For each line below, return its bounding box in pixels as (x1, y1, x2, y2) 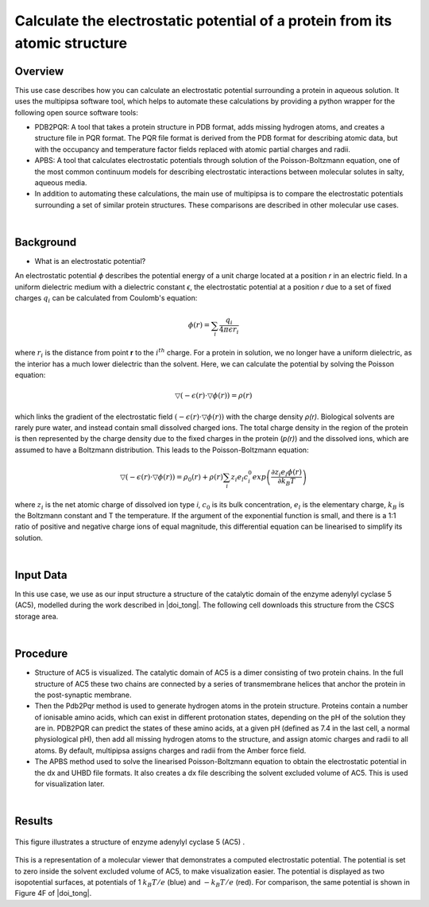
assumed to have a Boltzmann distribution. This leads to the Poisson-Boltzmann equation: (14, 445, 309, 455)
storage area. (14, 611, 59, 621)
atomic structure (14, 34, 127, 52)
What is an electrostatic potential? (34, 257, 146, 266)
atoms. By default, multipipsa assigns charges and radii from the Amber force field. (34, 746, 307, 755)
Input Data (14, 568, 68, 582)
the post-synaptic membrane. (34, 690, 132, 700)
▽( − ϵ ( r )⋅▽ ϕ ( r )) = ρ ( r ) (175, 391, 253, 401)
